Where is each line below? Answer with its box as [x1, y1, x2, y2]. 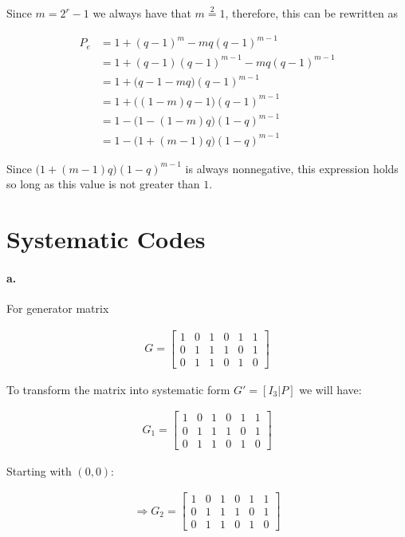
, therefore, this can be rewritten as [225, 5, 398, 21]
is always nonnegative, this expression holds [185, 160, 399, 176]
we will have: [299, 381, 362, 397]
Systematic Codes [6, 223, 206, 255]
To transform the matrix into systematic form [6, 381, 230, 397]
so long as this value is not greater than [6, 176, 200, 192]
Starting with [6, 462, 72, 479]
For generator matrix [6, 300, 109, 317]
